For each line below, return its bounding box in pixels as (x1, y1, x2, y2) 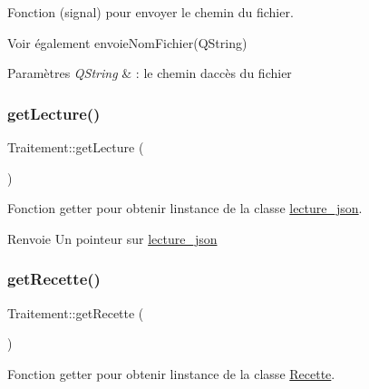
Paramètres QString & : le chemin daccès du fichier (7, 63, 292, 83)
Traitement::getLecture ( (7, 138, 144, 156)
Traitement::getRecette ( (7, 303, 144, 322)
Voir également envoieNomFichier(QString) (7, 33, 248, 52)
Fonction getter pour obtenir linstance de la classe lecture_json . (7, 199, 363, 218)
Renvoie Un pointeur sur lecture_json (7, 229, 218, 248)
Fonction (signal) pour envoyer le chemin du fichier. (7, 3, 294, 21)
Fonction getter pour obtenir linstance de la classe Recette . (7, 364, 335, 383)
